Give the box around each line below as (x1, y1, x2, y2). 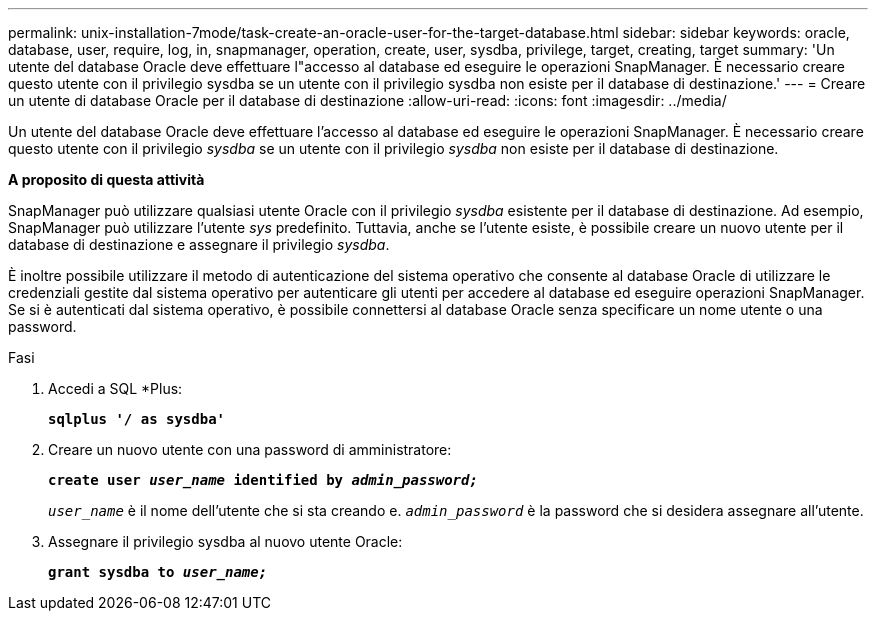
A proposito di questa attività (8, 171, 205, 188)
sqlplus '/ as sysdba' (48, 411, 226, 427)
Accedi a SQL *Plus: (48, 380, 183, 397)
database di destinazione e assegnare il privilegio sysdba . (8, 236, 390, 253)
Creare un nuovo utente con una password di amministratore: (48, 441, 452, 458)
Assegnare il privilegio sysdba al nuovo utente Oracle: (48, 533, 403, 550)
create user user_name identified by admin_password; (48, 472, 478, 488)
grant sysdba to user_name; (48, 564, 268, 580)
